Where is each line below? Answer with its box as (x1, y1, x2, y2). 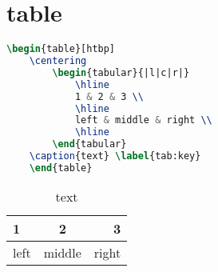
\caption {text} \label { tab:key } (29, 150, 201, 162)
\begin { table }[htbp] (6, 43, 116, 55)
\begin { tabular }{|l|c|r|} (52, 66, 190, 78)
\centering (29, 55, 87, 66)
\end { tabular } (52, 138, 127, 150)
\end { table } (29, 162, 93, 174)
